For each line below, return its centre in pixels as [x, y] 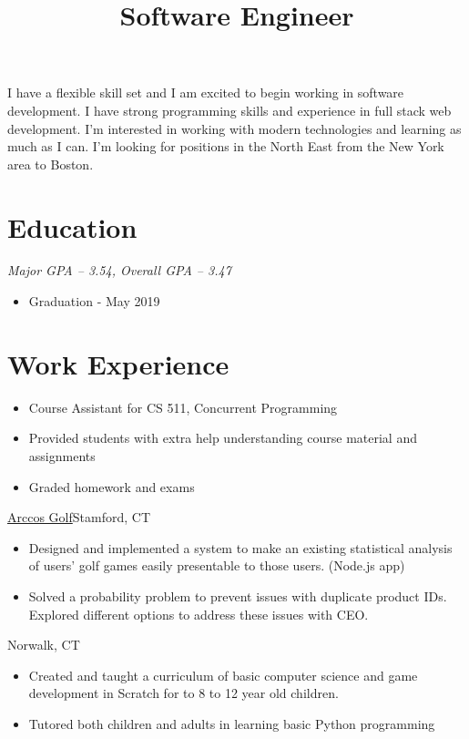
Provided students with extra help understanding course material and [223, 438]
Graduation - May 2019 [94, 301]
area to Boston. [51, 164]
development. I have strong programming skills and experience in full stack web [229, 110]
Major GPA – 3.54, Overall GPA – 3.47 [119, 270]
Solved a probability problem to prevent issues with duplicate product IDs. [238, 595]
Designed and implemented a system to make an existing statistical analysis [240, 547]
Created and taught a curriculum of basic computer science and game [223, 675]
